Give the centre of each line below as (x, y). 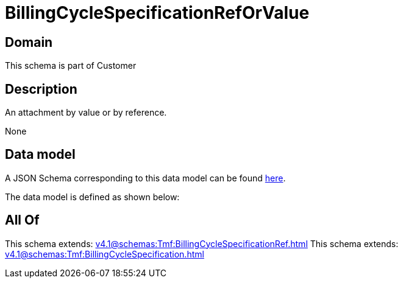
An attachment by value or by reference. (86, 113)
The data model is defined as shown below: (92, 197)
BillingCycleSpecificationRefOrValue (157, 13)
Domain (29, 42)
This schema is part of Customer (71, 66)
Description (41, 89)
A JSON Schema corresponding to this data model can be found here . (145, 178)
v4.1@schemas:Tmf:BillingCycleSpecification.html (105, 254)
